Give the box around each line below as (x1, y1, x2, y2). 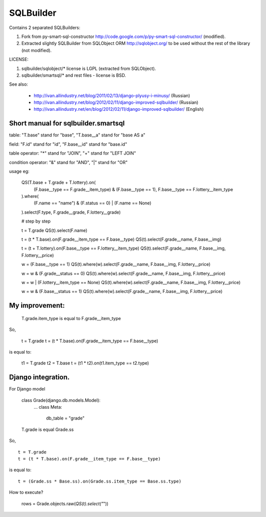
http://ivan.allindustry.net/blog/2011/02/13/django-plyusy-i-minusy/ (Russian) (33, 93, 191, 98)
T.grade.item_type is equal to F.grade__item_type (21, 315, 121, 321)
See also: (9, 81, 28, 87)
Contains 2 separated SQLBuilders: (9, 25, 81, 31)
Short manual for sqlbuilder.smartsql (9, 119, 125, 128)
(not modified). (21, 47, 52, 53)
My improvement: (9, 301, 65, 310)
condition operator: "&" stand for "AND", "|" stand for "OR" (9, 159, 128, 165)
